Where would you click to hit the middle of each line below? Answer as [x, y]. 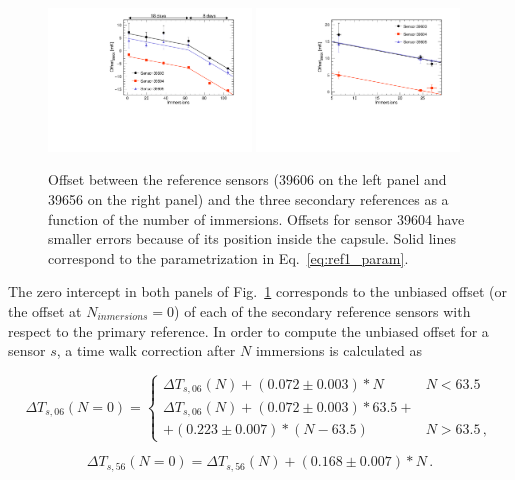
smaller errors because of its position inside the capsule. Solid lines [252, 238]
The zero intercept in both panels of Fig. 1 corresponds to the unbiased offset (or [257, 291]
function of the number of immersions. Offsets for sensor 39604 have [256, 218]
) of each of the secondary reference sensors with [322, 310]
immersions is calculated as [338, 350]
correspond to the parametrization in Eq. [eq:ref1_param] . [228, 257]
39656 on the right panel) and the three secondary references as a [248, 199]
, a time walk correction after [146, 350]
